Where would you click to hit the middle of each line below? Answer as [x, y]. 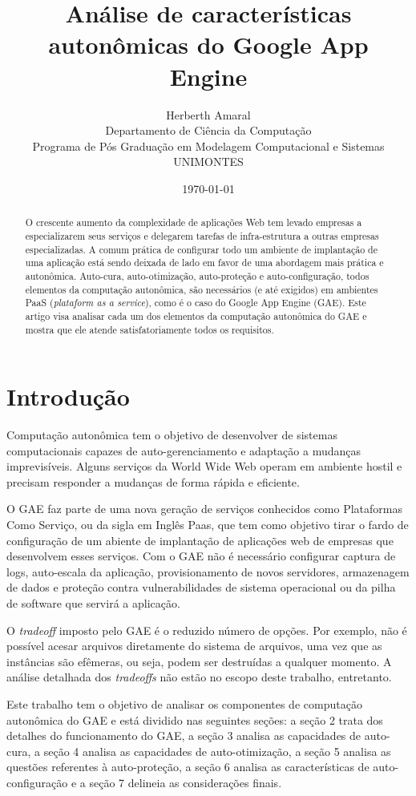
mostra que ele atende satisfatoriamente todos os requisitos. [149, 329]
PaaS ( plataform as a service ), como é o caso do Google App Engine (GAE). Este [196, 303]
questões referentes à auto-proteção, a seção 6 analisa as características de [188, 767]
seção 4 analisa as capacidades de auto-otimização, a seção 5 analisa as [217, 751]
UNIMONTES [208, 162]
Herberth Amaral [208, 114]
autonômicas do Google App [208, 44]
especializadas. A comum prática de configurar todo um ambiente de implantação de [201, 249]
